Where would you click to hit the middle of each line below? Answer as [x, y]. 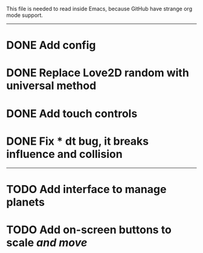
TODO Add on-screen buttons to [89, 230]
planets [26, 202]
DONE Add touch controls [72, 113]
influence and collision [64, 154]
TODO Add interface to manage [86, 189]
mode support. [25, 15]
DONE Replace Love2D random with [98, 73]
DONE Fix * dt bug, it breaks [78, 141]
